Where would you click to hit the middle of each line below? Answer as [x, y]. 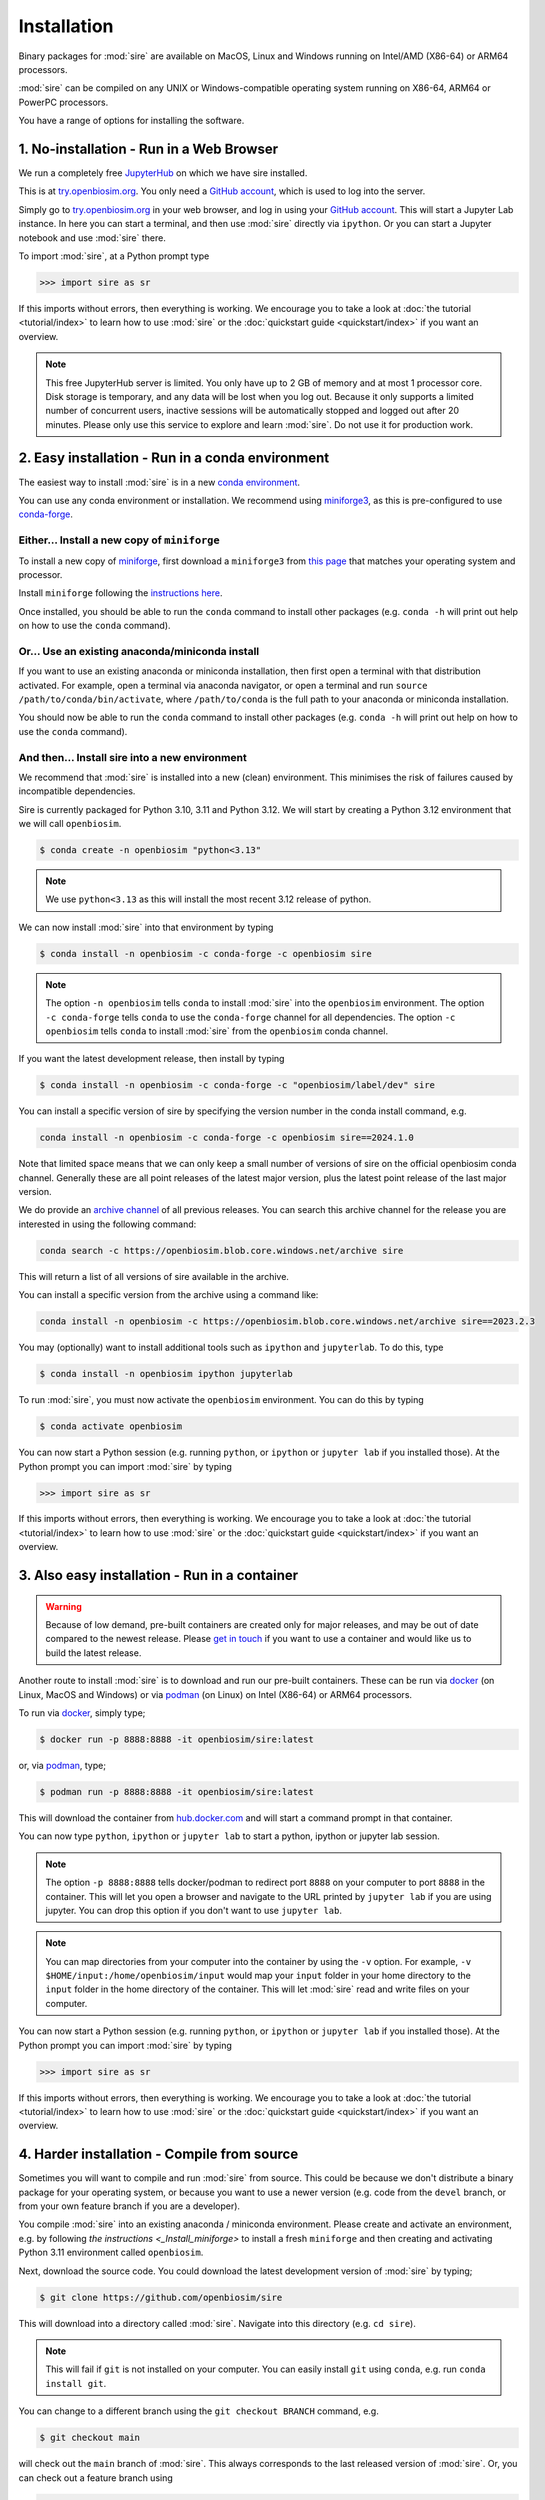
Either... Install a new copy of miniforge [119, 540]
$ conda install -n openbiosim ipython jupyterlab [166, 1374]
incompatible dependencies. [77, 791]
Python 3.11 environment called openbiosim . [111, 2252]
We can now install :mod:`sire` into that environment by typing [146, 927]
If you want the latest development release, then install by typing [151, 1059]
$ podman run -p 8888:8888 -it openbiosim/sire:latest [176, 1791]
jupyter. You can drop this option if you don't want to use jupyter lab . [193, 1910]
